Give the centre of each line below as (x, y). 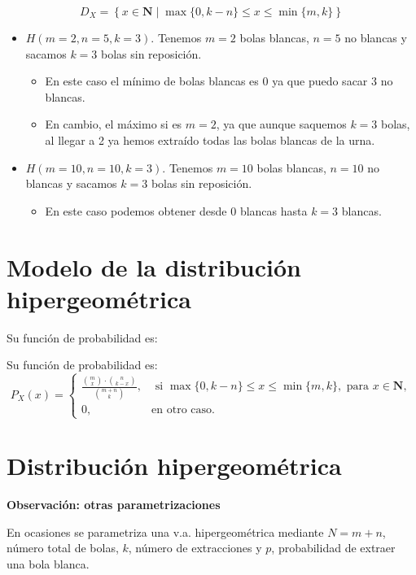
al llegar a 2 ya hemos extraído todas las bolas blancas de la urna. (210, 139)
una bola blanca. (48, 563)
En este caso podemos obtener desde (136, 210)
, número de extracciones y (195, 548)
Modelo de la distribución (154, 266)
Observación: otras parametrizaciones (114, 505)
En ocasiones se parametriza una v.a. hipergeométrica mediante (165, 531)
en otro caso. (183, 409)
